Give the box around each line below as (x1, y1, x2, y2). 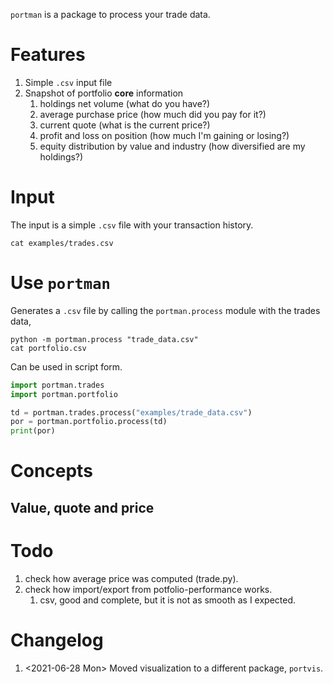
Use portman (10, 272, 111, 294)
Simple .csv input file (24, 76, 113, 88)
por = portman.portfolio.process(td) (10, 417, 168, 427)
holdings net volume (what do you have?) (39, 97, 211, 109)
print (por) (10, 426, 56, 436)
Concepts (10, 460, 93, 483)
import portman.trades (10, 380, 105, 390)
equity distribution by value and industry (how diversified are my (39, 140, 306, 152)
